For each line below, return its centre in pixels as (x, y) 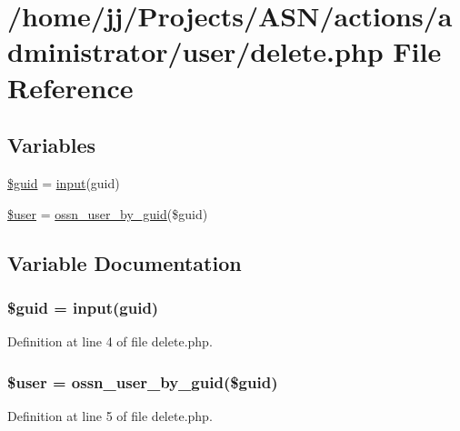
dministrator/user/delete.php (195, 51)
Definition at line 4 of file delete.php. (110, 341)
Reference (70, 87)
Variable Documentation (125, 262)
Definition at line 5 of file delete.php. (110, 415)
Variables (52, 145)
